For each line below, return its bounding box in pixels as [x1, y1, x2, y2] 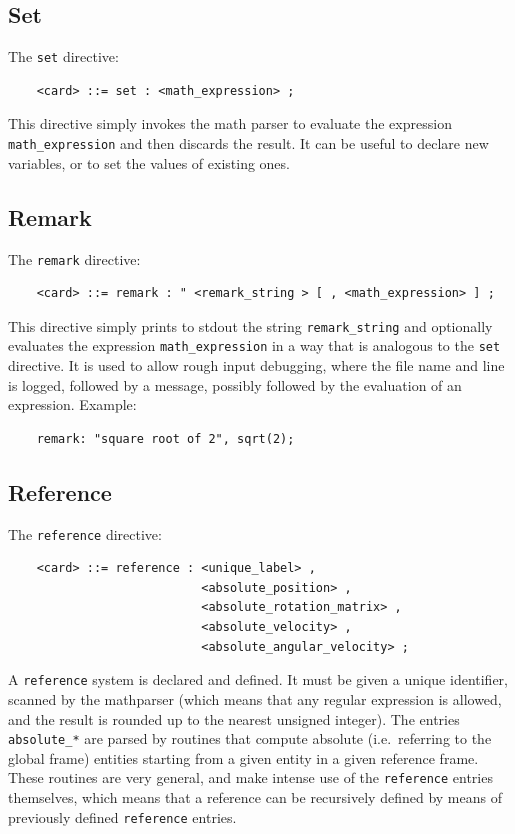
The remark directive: [8, 248, 141, 269]
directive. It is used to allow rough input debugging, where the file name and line [8, 355, 505, 376]
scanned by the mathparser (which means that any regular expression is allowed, [8, 688, 502, 709]
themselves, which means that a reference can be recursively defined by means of [8, 787, 502, 808]
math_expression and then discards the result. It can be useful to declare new [8, 133, 489, 154]
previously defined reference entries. [8, 806, 237, 827]
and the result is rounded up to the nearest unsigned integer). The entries [8, 708, 460, 729]
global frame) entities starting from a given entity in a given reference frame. [8, 747, 479, 768]
